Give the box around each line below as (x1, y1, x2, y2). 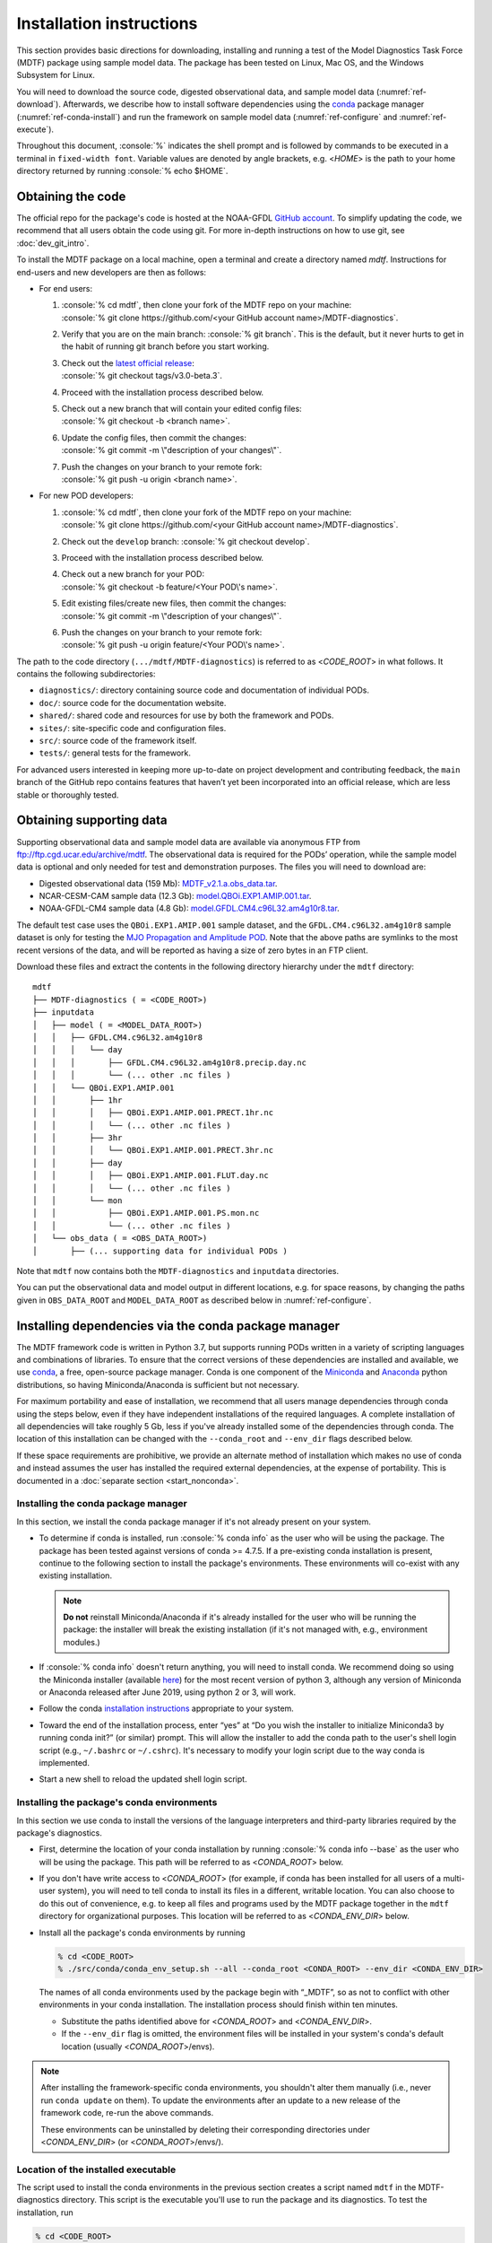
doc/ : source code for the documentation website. (39, 697, 227, 708)
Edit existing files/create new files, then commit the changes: (61, 598, 287, 609)
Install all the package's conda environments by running (39, 1927, 246, 1938)
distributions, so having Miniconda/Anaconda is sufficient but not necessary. (16, 1379, 300, 1390)
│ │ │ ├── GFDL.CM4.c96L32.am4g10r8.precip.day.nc (32, 1057, 306, 1068)
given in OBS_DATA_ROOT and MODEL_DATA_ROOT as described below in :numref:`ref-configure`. (16, 1295, 372, 1305)
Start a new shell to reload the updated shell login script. (39, 1774, 247, 1785)
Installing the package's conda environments (16, 1796, 218, 1809)
